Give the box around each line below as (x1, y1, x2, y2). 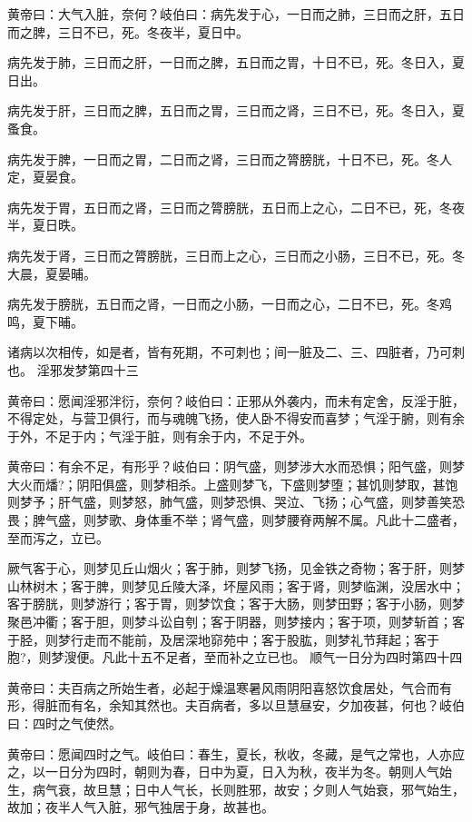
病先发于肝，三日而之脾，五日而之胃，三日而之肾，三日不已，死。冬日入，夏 (7, 101, 465, 120)
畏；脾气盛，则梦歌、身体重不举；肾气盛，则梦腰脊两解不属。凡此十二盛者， (7, 510, 465, 530)
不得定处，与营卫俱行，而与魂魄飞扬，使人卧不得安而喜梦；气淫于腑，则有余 (7, 409, 465, 428)
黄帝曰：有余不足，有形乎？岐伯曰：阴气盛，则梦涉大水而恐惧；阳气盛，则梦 (7, 457, 465, 476)
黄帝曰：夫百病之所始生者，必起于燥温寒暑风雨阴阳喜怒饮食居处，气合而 (7, 678, 439, 697)
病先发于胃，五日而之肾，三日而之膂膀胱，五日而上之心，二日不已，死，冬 (7, 197, 452, 216)
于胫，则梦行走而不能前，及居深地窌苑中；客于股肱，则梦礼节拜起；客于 (7, 629, 439, 649)
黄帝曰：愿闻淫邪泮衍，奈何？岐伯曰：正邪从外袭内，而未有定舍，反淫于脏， (7, 391, 465, 410)
